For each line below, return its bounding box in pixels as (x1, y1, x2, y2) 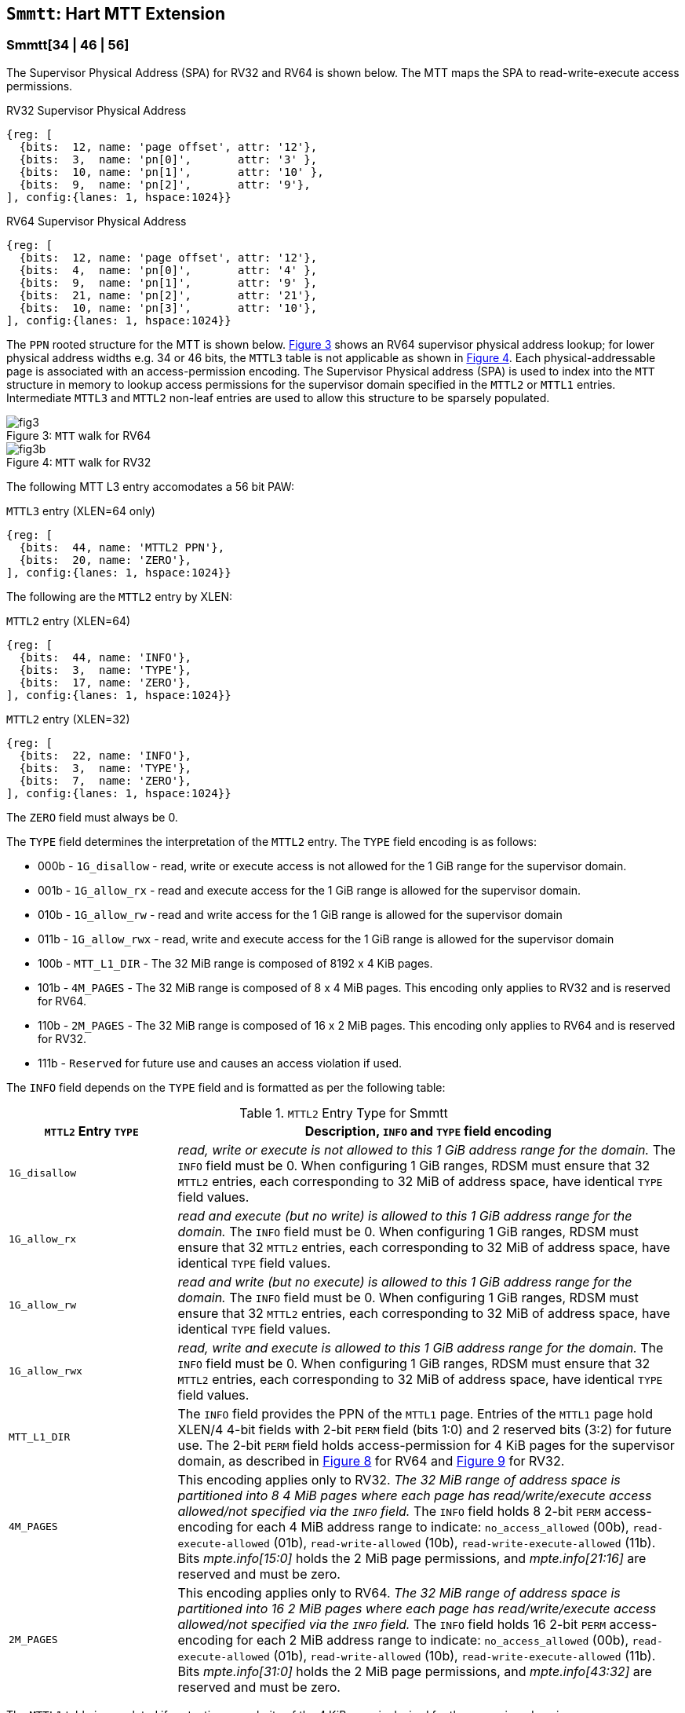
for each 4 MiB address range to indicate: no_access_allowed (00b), (236, 1518, 629, 1535)
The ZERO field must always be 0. (6, 810, 178, 824)
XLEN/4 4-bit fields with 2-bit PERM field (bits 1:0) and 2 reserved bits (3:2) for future (177, 1421, 672, 1437)
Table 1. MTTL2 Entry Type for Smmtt (239, 1104, 448, 1121)
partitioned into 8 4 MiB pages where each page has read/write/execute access (177, 1487, 652, 1503)
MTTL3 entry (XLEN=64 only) (6, 503, 155, 518)
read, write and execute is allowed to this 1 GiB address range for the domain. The (177, 1339, 664, 1356)
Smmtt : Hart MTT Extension (6, 4, 225, 24)
